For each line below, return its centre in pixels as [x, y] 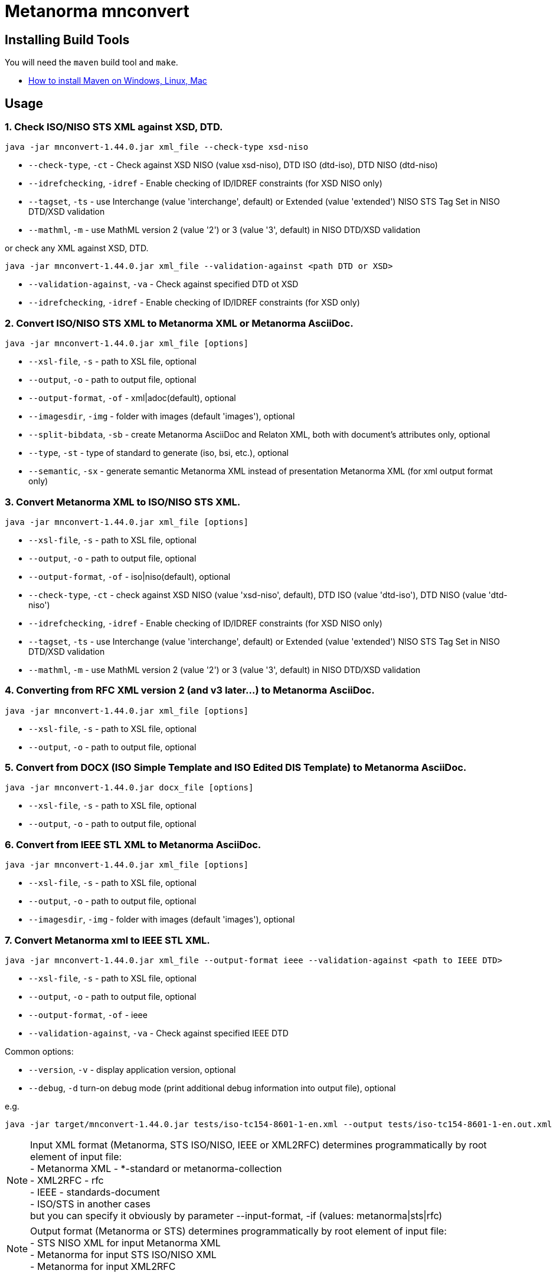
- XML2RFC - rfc [67, 1180]
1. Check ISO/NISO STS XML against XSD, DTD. [114, 127]
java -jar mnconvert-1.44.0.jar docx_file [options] [129, 788]
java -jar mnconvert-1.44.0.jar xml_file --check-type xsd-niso [157, 147]
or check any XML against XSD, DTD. [77, 248]
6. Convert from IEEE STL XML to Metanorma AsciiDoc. [133, 844]
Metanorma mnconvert [97, 11]
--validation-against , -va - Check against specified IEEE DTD [158, 1033]
